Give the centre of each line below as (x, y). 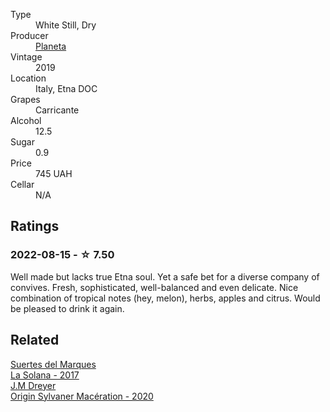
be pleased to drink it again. (67, 308)
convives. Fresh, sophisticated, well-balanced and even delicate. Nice (154, 287)
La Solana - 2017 (45, 375)
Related (35, 340)
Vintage (26, 57)
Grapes (25, 99)
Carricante (57, 110)
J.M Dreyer (33, 385)
